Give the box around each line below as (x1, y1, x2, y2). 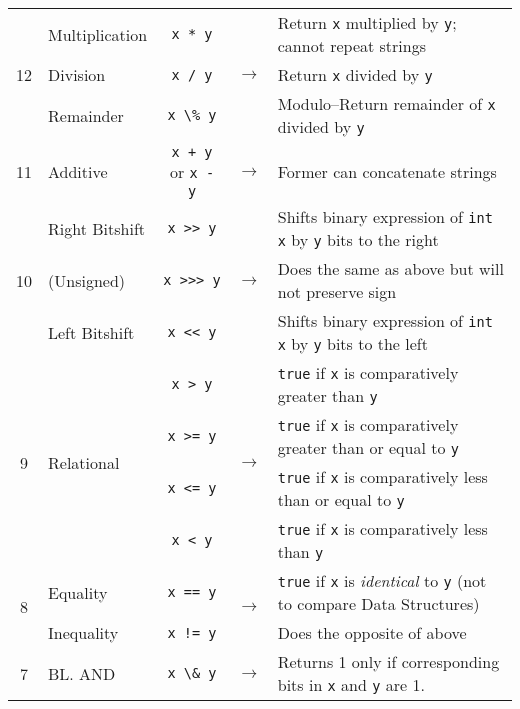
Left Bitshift (48, 320, 135, 344)
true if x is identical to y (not (277, 569, 487, 592)
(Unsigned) (48, 268, 126, 292)
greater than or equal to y (277, 436, 459, 459)
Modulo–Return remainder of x (277, 92, 496, 115)
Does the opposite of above (277, 621, 467, 644)
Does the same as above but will (277, 257, 504, 280)
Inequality (48, 621, 119, 644)
